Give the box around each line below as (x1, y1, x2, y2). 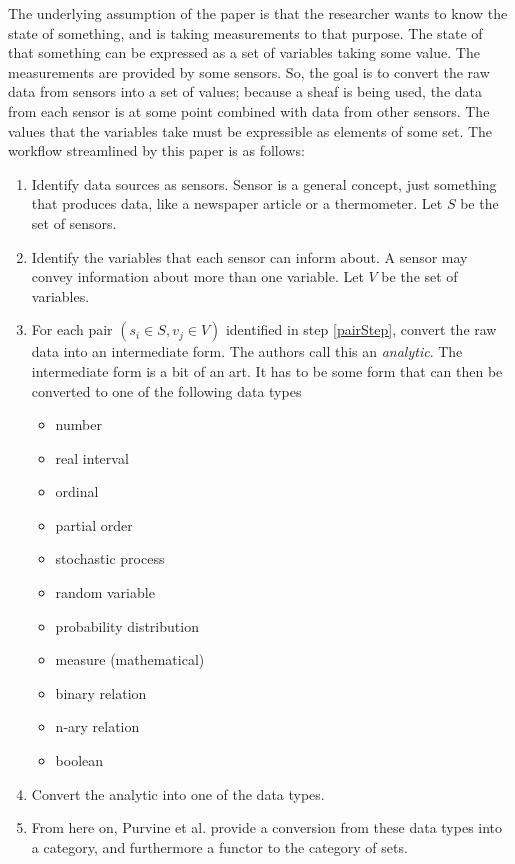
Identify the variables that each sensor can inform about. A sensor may (31, 246, 468, 267)
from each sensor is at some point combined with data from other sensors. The (8, 100, 490, 121)
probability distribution (55, 615, 199, 636)
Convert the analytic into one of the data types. (31, 783, 325, 804)
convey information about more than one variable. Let (31, 266, 364, 287)
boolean (55, 750, 104, 771)
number (55, 414, 102, 435)
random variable (55, 582, 155, 603)
